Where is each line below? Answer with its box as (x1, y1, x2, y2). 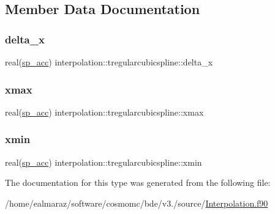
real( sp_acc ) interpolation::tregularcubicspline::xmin (5, 155, 202, 168)
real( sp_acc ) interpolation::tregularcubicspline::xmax (5, 105, 204, 118)
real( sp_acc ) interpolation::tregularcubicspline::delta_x (5, 56, 213, 68)
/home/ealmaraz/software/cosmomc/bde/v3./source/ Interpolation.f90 (5, 196, 268, 209)
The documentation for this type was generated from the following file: (5, 176, 271, 189)
